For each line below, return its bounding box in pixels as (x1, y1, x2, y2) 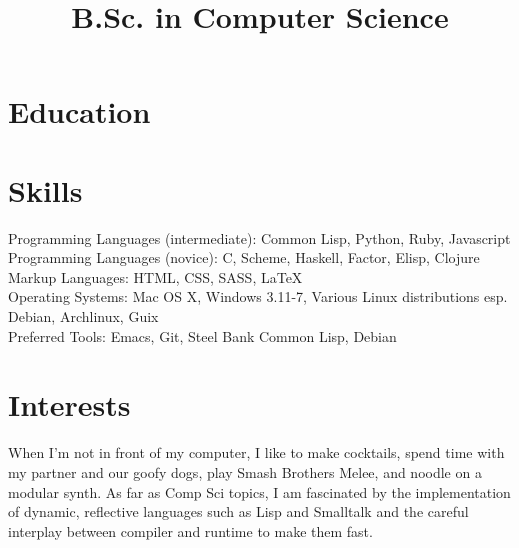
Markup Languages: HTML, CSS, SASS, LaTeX (8, 266, 303, 287)
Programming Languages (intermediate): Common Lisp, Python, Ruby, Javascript (8, 227, 511, 248)
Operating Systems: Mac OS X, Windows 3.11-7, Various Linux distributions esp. (8, 286, 508, 307)
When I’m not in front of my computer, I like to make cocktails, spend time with (8, 442, 505, 463)
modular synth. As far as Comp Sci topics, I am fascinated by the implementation (8, 481, 511, 502)
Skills (8, 169, 83, 210)
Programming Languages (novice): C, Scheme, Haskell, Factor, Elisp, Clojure (8, 247, 480, 268)
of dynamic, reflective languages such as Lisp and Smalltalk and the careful (8, 501, 469, 522)
